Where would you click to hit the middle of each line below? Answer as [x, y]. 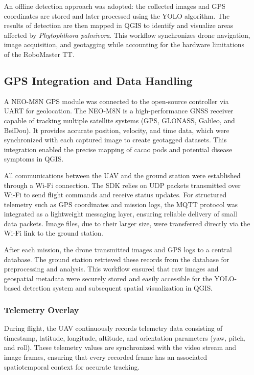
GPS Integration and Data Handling [98, 80]
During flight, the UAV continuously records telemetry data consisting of [113, 328]
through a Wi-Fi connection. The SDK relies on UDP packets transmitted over [122, 185]
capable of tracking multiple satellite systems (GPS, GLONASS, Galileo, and [119, 120]
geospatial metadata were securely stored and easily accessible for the [108, 278]
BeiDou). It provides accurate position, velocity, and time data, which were [117, 130]
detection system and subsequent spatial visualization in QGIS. [118, 288]
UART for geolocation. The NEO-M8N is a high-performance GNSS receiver [119, 111]
